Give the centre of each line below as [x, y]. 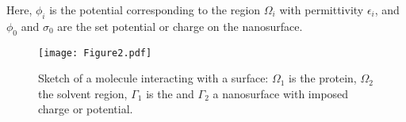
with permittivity [322, 10]
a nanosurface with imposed [281, 93]
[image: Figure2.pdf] [95, 53]
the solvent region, [83, 93]
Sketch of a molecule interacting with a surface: [153, 78]
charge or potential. [86, 109]
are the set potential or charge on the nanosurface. [180, 26]
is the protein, [323, 78]
